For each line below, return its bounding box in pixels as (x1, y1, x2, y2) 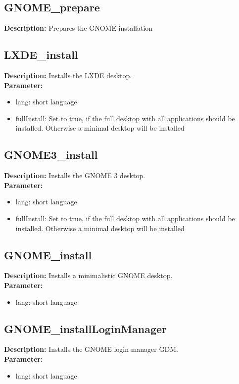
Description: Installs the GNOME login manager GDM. (4, 344, 178, 354)
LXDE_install (4, 47, 78, 62)
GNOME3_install (4, 147, 98, 162)
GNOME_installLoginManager (4, 321, 167, 336)
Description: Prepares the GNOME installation (4, 23, 153, 33)
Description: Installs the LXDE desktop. (4, 70, 132, 80)
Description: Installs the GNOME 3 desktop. (4, 170, 145, 181)
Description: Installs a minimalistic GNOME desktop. (4, 270, 173, 281)
